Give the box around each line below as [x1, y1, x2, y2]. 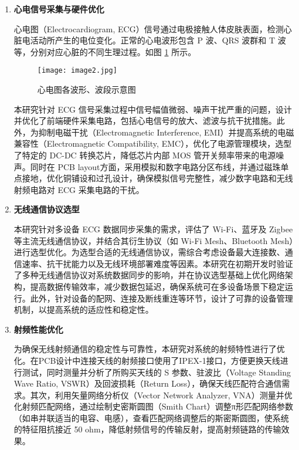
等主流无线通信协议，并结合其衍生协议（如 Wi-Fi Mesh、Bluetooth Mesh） [13, 234, 294, 246]
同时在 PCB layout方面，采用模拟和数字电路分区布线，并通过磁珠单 [30, 160, 289, 172]
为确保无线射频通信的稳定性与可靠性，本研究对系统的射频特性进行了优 [13, 343, 285, 355]
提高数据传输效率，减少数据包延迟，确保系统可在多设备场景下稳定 [30, 280, 285, 292]
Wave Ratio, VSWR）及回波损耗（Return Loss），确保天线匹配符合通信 [13, 377, 282, 390]
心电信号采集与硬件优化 [13, 3, 104, 15]
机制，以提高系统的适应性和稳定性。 [13, 303, 154, 316]
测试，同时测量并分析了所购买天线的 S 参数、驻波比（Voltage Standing [22, 366, 291, 378]
